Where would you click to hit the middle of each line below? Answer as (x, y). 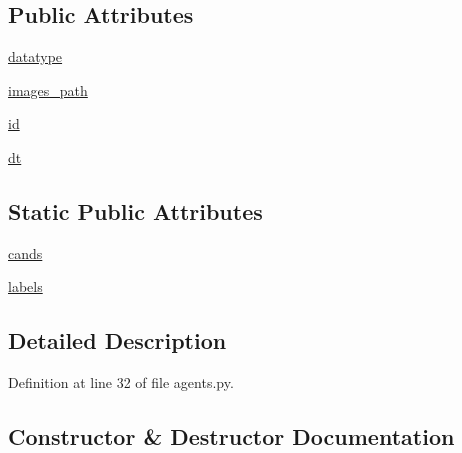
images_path (48, 89)
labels (25, 286)
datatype (35, 56)
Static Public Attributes (135, 210)
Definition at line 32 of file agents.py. (121, 382)
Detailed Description (117, 340)
